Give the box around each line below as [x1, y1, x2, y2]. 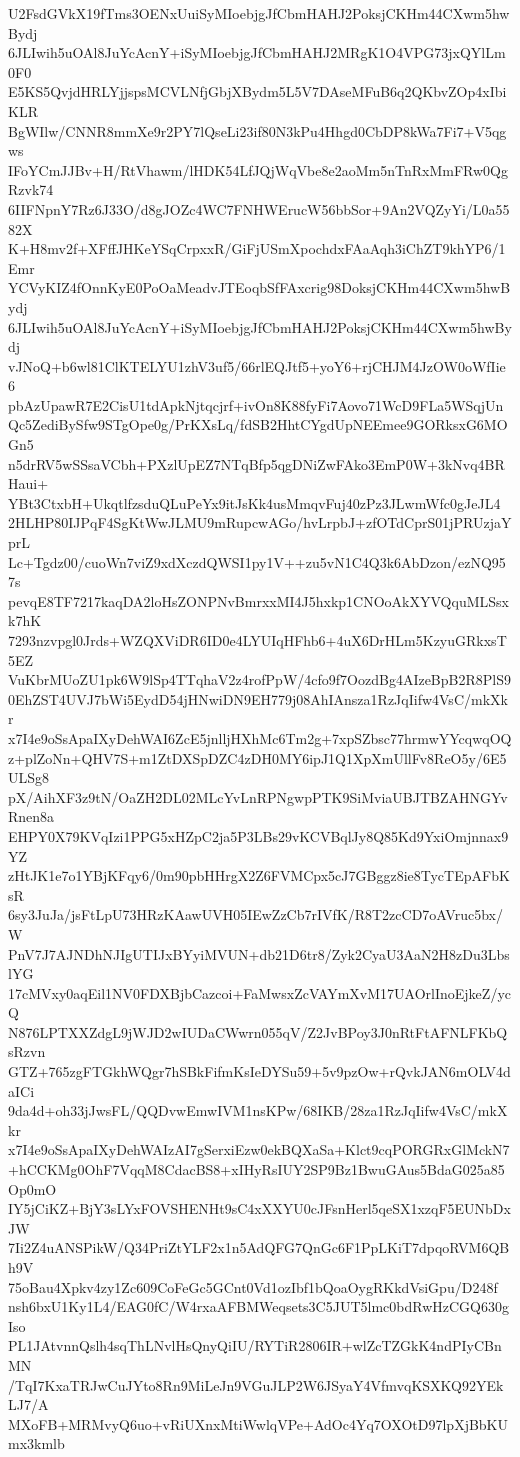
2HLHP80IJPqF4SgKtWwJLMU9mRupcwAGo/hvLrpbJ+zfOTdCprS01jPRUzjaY [8, 512, 512, 533]
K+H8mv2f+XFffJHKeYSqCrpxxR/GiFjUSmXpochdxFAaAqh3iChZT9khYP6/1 [8, 238, 506, 259]
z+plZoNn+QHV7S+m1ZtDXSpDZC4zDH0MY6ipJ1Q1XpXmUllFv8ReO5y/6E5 [8, 747, 507, 768]
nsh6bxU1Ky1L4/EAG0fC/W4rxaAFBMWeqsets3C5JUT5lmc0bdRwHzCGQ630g [8, 1296, 509, 1317]
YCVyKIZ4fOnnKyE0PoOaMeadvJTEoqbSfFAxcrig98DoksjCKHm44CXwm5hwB [8, 277, 511, 298]
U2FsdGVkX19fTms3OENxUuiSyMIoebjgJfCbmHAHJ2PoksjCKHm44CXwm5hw [8, 3, 510, 23]
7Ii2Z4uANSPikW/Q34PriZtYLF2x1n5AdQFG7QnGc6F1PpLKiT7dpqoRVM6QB [8, 1237, 510, 1258]
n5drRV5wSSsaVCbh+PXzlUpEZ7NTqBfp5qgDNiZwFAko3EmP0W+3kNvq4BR [8, 453, 505, 474]
